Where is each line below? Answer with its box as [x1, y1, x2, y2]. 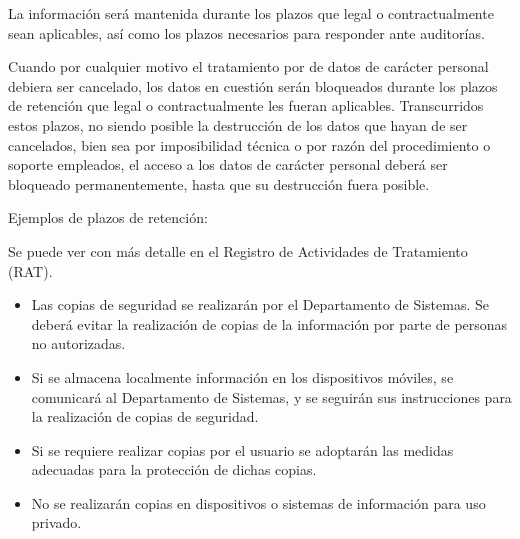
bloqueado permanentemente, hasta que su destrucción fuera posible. [8, 173, 430, 194]
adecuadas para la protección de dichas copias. [31, 459, 317, 480]
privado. [31, 512, 82, 533]
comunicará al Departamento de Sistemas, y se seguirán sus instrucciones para [31, 386, 512, 407]
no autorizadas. [31, 333, 126, 354]
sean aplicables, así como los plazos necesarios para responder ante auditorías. [8, 22, 485, 43]
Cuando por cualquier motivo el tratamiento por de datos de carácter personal [8, 56, 489, 77]
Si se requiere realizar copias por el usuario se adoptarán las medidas [31, 439, 454, 460]
